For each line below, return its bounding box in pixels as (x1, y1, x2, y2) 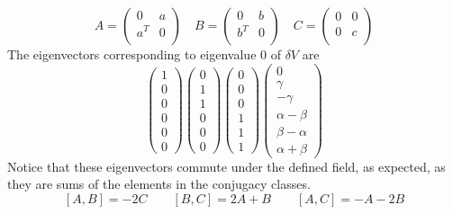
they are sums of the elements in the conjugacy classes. (7, 174, 311, 193)
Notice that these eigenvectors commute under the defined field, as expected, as (7, 156, 446, 175)
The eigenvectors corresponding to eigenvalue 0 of (7, 45, 281, 63)
